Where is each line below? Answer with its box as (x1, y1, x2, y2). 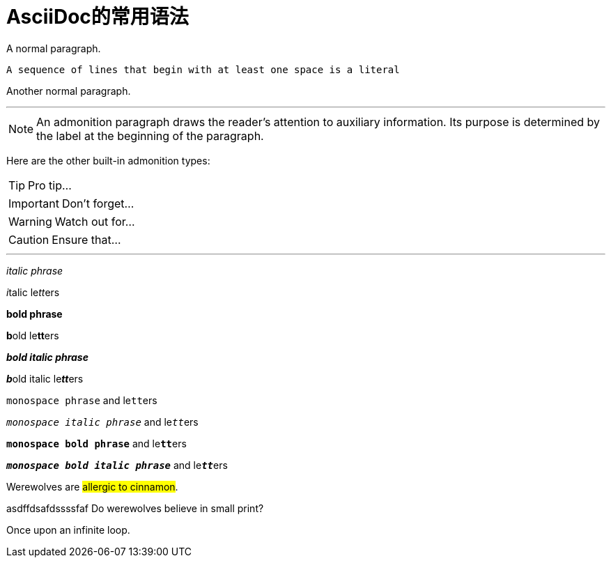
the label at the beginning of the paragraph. (36, 128, 264, 143)
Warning (8, 214, 52, 229)
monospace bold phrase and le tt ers (6, 437, 187, 449)
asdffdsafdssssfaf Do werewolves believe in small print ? (6, 502, 264, 514)
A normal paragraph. (6, 42, 101, 54)
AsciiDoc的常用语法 (6, 5, 189, 29)
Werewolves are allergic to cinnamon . (6, 480, 178, 493)
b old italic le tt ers (6, 372, 84, 385)
